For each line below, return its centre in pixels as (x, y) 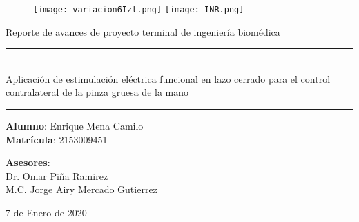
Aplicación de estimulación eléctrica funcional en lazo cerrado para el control (168, 78)
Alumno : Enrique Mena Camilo (75, 126)
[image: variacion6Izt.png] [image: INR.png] (139, 10)
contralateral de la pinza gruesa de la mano (97, 92)
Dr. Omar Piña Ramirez (57, 175)
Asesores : (28, 162)
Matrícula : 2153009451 (57, 139)
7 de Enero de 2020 (46, 212)
